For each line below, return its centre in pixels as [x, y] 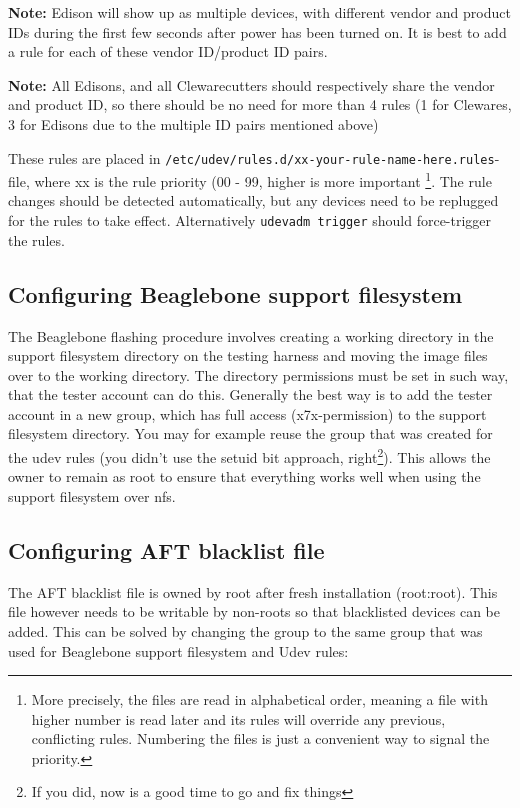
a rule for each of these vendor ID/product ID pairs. [168, 51]
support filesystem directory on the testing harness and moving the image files [248, 355]
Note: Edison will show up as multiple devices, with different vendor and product [259, 12]
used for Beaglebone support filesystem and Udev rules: [178, 650]
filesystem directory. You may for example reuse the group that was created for [250, 433]
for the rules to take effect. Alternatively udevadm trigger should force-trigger [250, 220]
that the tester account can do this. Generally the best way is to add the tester [250, 394]
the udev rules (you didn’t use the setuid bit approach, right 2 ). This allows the [249, 455]
